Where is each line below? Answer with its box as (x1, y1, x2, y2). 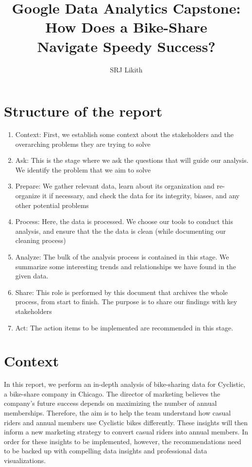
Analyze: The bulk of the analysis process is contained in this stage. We (15, 251, 229, 261)
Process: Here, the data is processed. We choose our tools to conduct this (15, 216, 233, 226)
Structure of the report (4, 101, 163, 121)
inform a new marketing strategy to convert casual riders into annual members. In (4, 427, 249, 437)
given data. (15, 271, 49, 281)
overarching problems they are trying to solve (15, 138, 151, 149)
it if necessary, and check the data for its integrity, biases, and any (42, 190, 240, 200)
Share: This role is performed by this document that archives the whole (15, 287, 228, 297)
